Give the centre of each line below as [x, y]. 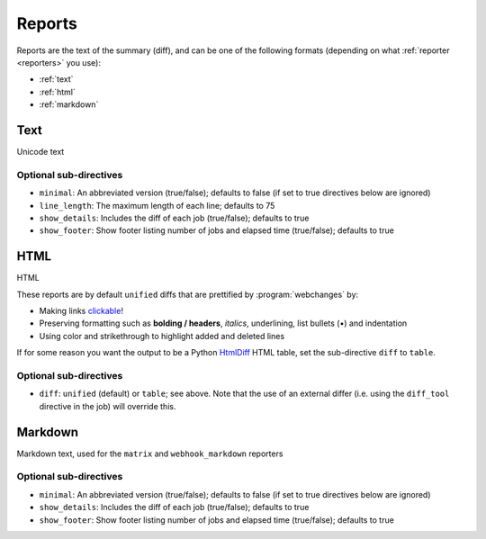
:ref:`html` [57, 92]
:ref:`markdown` [69, 104]
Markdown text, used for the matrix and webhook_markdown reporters [150, 454]
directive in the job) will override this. [108, 406]
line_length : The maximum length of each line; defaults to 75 [157, 205]
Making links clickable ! [81, 311]
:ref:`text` [56, 79]
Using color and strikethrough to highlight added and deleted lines [162, 336]
